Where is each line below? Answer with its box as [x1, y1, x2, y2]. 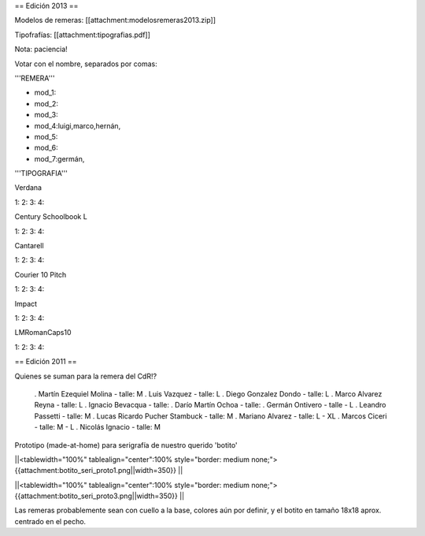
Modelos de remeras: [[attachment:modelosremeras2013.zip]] [14, 16, 216, 25]
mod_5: [34, 132, 58, 141]
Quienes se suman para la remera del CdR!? [14, 371, 157, 381]
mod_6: [34, 143, 58, 153]
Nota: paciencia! [14, 44, 68, 54]
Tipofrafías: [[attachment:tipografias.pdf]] [14, 30, 151, 39]
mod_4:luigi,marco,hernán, [34, 121, 121, 130]
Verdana [14, 183, 42, 192]
